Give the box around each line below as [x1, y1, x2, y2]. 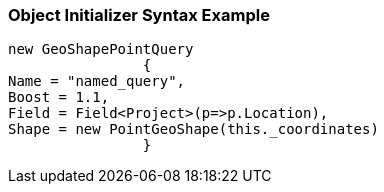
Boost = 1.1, [8, 89, 110, 106]
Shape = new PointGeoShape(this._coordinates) [8, 121, 379, 138]
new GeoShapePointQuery [8, 41, 194, 58]
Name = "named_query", [8, 73, 186, 90]
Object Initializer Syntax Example [8, 5, 270, 25]
